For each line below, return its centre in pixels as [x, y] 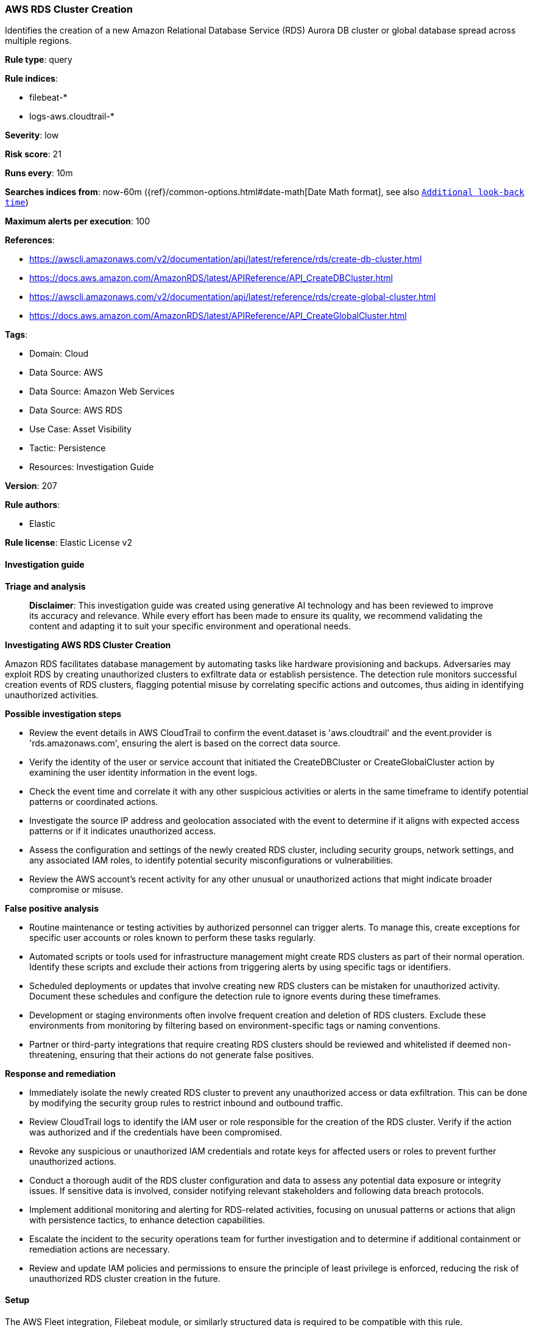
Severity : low [32, 135]
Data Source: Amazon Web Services [102, 391]
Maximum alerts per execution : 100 [78, 221]
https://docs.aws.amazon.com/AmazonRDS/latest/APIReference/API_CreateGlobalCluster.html [218, 316]
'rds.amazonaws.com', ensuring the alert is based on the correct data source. [185, 743]
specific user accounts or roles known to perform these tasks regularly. [173, 937]
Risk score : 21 [33, 154]
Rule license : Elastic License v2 [69, 543]
